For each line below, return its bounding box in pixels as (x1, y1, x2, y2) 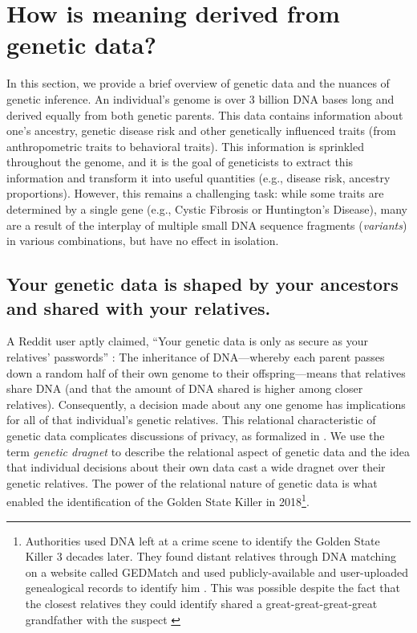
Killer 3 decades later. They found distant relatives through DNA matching (25, 548, 397, 565)
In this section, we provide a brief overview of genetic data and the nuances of (6, 75, 390, 92)
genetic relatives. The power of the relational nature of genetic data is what (6, 474, 378, 491)
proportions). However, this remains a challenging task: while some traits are (6, 185, 384, 202)
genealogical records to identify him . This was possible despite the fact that (25, 579, 400, 596)
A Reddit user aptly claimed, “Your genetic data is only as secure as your (6, 333, 369, 349)
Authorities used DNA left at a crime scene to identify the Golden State (25, 532, 380, 549)
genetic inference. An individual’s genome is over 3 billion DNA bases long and (6, 90, 395, 107)
